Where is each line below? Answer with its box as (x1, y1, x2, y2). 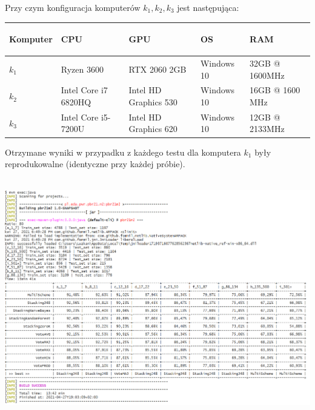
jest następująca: (177, 1, 239, 13)
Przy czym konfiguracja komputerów (5, 1, 141, 13)
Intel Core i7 (61, 84, 108, 96)
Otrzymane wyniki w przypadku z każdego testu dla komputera (5, 145, 241, 158)
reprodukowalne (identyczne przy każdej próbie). (5, 157, 185, 170)
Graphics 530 (128, 95, 177, 108)
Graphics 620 (128, 122, 177, 135)
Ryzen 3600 (61, 62, 104, 75)
